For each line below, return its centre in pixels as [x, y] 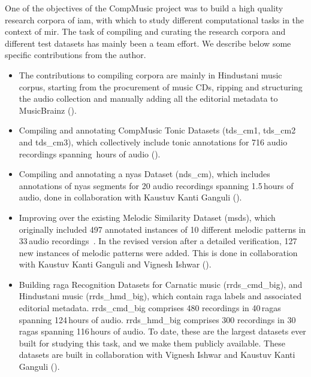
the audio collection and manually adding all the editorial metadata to [148, 98]
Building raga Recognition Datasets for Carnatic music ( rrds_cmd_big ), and [161, 284]
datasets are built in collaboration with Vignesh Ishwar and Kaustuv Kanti [157, 355]
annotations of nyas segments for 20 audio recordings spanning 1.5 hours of [156, 185]
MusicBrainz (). [48, 110]
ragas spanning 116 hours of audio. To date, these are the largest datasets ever [162, 331]
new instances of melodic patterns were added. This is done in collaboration [158, 252]
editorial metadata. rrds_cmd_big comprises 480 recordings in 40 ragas [150, 308]
